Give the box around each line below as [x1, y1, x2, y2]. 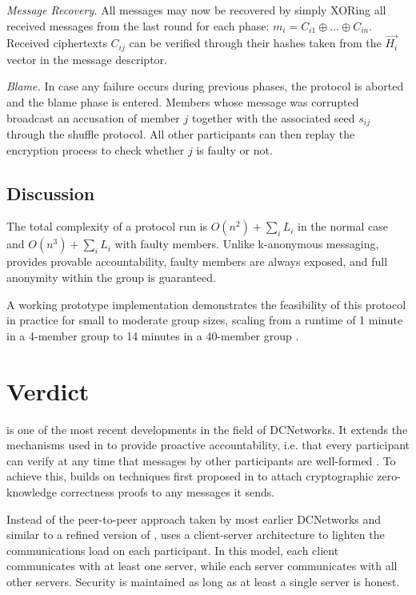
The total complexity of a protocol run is [6, 218, 207, 235]
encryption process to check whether [6, 141, 185, 158]
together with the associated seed [191, 109, 355, 126]
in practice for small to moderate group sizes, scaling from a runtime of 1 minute [6, 312, 403, 328]
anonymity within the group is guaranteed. [6, 269, 216, 286]
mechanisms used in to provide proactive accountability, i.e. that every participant [6, 436, 410, 453]
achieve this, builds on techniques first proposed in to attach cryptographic [6, 468, 374, 484]
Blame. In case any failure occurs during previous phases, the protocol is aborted [6, 78, 404, 94]
